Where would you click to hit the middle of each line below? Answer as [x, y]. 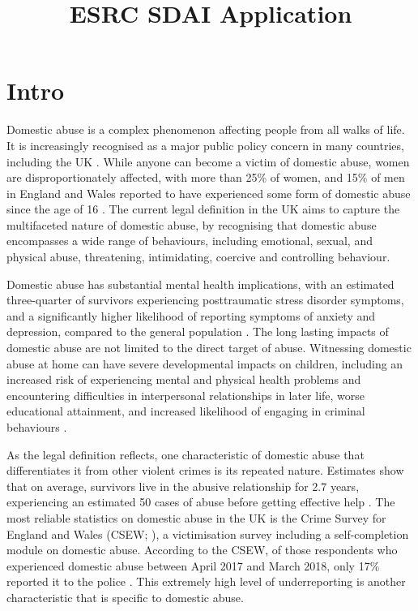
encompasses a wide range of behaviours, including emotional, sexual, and [190, 241]
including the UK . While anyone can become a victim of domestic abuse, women [208, 161]
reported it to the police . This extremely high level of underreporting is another [206, 581]
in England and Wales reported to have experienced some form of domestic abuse [209, 193]
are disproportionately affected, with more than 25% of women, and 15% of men [206, 177]
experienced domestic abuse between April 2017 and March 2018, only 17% [193, 565]
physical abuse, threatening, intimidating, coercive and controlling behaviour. [198, 257]
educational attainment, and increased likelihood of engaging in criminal [186, 411]
